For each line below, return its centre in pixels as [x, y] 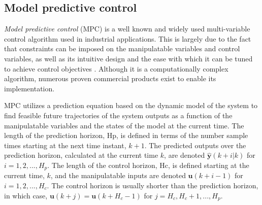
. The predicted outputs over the [195, 145]
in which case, [26, 195]
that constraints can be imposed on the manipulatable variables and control [122, 48]
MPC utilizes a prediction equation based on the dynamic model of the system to [131, 105]
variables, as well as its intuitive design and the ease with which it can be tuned [128, 58]
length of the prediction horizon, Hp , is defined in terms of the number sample [126, 135]
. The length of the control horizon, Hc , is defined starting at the [148, 165]
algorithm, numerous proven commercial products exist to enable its [110, 78]
